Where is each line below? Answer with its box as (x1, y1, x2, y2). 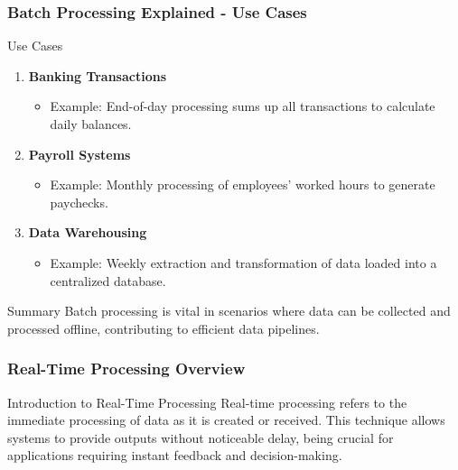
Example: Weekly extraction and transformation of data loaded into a (50, 253, 437, 272)
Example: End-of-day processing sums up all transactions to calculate (50, 97, 435, 115)
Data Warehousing (28, 223, 147, 242)
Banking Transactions (28, 66, 167, 85)
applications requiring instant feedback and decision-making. (7, 446, 342, 465)
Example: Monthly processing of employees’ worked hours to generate (50, 175, 435, 194)
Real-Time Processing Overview (7, 357, 246, 380)
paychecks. (50, 192, 108, 211)
